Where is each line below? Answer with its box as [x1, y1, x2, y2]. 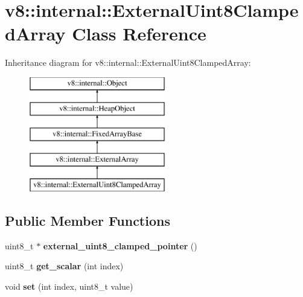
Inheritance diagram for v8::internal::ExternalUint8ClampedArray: [5, 56, 251, 69]
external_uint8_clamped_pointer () [43, 239, 197, 252]
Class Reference [72, 21, 206, 46]
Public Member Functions [5, 211, 170, 229]
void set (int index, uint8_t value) [5, 279, 133, 292]
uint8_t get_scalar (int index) [5, 260, 124, 272]
